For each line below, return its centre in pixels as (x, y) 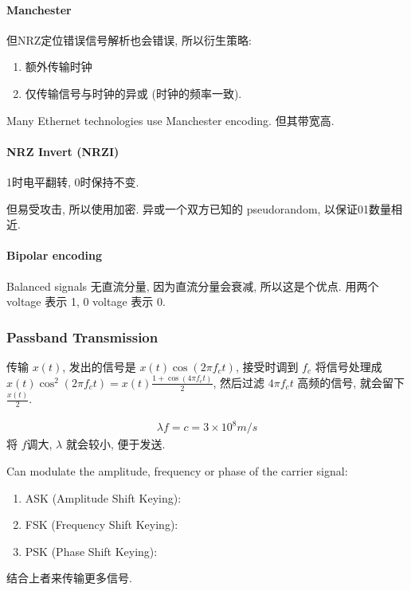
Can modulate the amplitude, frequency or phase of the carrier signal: (177, 470)
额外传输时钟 (59, 67)
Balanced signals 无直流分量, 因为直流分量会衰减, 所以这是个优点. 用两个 (193, 286)
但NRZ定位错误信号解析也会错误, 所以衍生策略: (129, 39)
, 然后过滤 (239, 382)
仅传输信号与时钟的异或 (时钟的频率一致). (133, 93)
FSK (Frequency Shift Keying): (102, 524)
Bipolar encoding (55, 255)
